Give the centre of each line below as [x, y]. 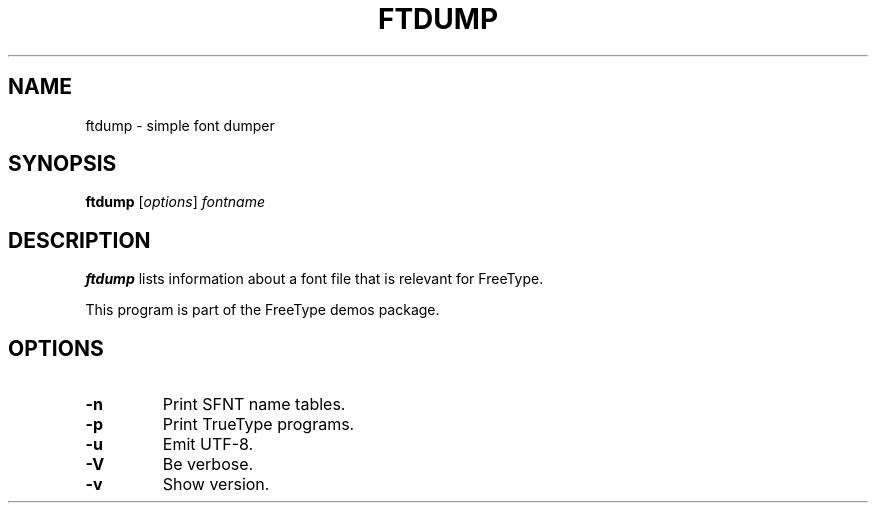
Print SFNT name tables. [254, 404]
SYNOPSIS [62, 164]
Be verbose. [208, 464]
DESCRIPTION [79, 240]
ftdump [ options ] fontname [175, 202]
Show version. [216, 484]
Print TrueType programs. [258, 424]
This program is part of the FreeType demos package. [262, 310]
